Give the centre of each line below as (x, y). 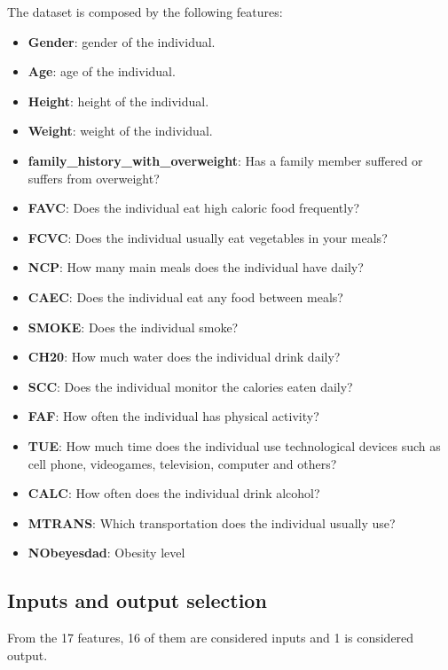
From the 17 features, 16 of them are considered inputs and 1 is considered (211, 638)
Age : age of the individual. (102, 71)
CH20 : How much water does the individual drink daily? (184, 357)
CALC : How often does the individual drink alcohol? (174, 493)
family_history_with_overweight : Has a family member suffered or (225, 160)
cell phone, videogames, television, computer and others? (182, 463)
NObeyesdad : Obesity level (106, 553)
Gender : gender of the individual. (122, 41)
